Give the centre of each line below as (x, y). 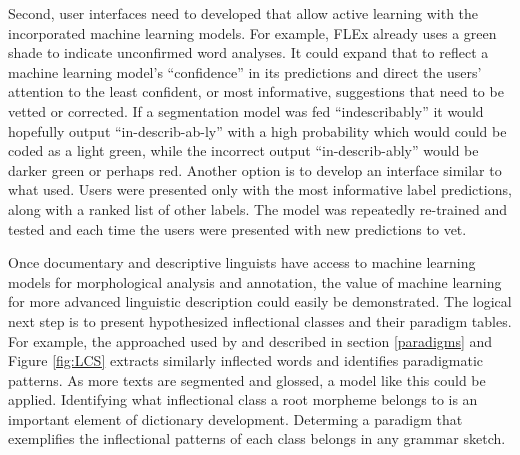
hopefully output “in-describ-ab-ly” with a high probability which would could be (257, 130)
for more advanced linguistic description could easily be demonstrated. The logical (260, 301)
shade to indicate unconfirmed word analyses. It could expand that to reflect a (248, 52)
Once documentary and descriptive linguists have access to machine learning (242, 262)
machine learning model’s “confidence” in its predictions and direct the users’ (245, 71)
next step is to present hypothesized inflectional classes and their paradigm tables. (260, 320)
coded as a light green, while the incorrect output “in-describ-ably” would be (243, 150)
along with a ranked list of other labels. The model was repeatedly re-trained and (257, 208)
